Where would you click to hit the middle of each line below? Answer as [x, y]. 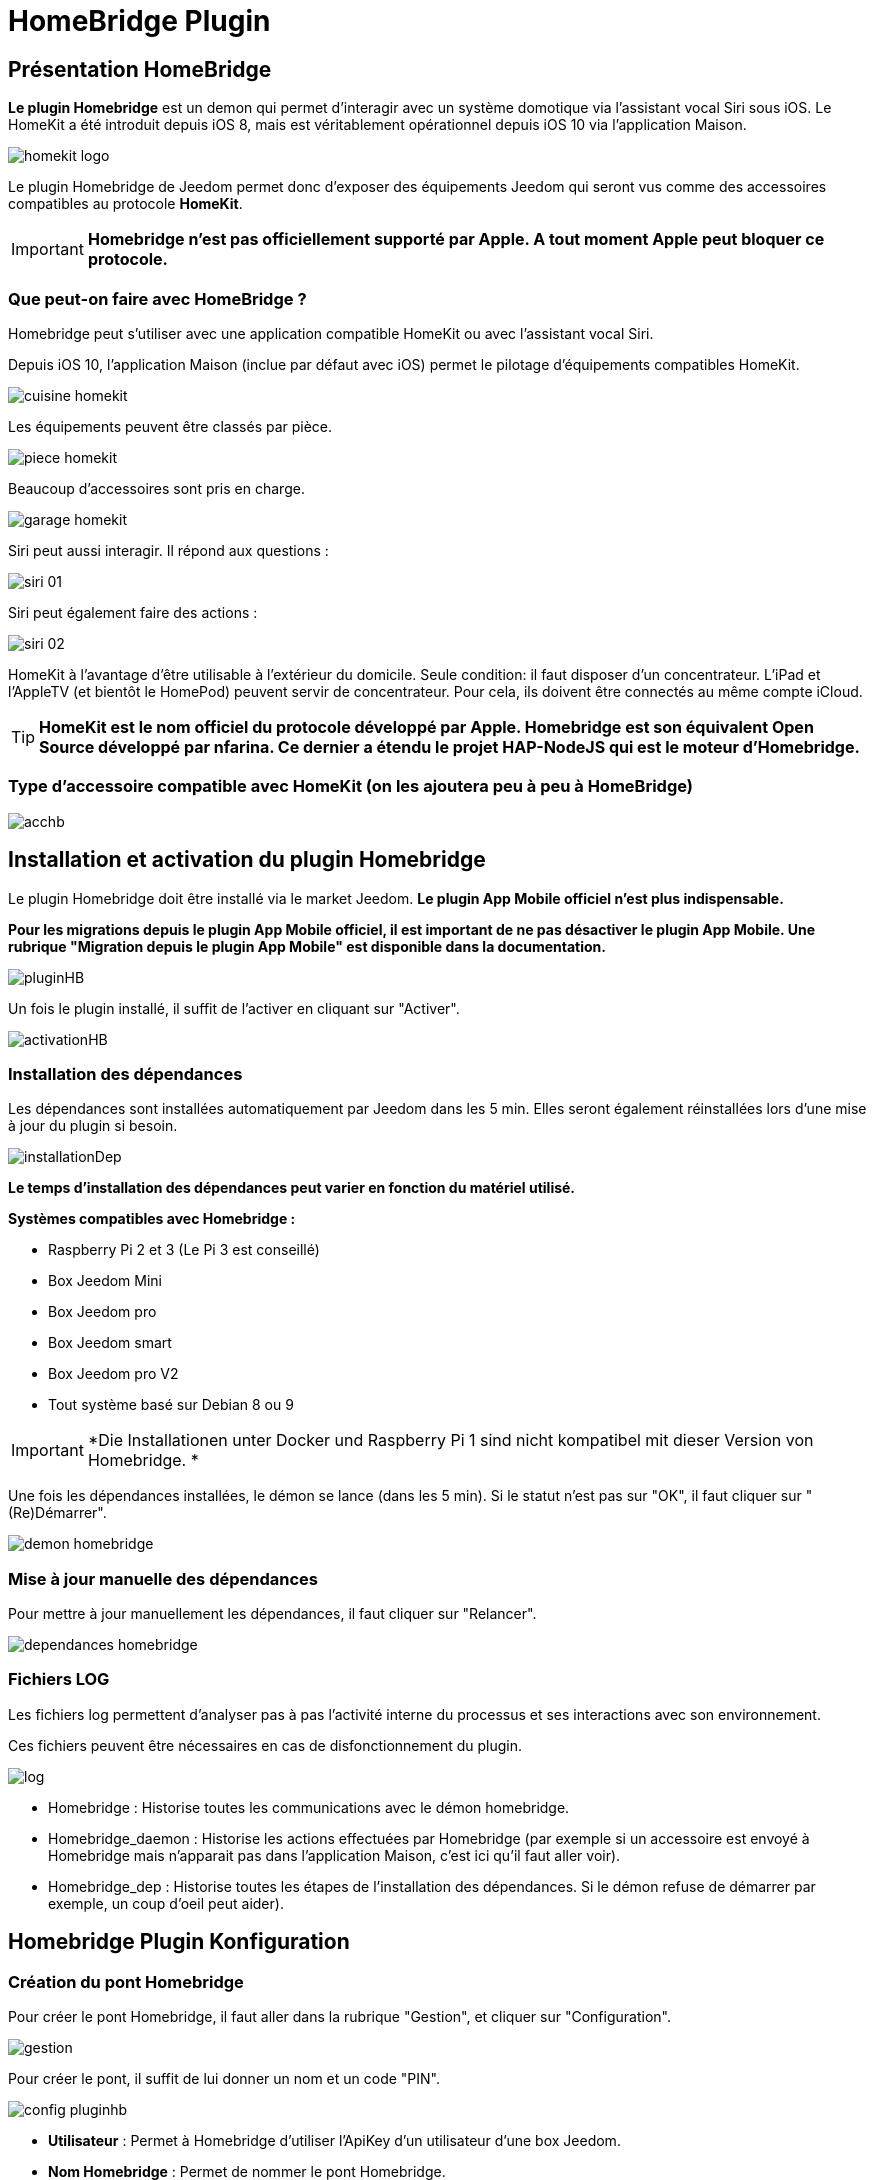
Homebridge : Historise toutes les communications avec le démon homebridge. [309, 1807]
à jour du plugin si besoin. [93, 1126]
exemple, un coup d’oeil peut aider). [166, 1903]
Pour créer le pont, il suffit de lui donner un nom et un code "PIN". [224, 2078]
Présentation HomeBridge [140, 69]
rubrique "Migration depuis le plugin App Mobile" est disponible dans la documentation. [307, 946]
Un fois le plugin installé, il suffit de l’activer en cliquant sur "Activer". [234, 1008]
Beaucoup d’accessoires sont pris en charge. [156, 488]
